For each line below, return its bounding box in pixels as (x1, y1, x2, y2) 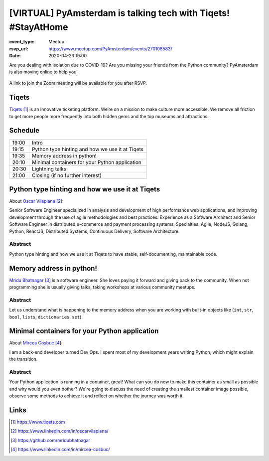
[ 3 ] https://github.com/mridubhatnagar (10, 437, 91, 443)
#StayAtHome (9, 21, 68, 32)
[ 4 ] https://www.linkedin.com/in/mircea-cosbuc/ (10, 447, 110, 453)
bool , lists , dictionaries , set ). (9, 314, 83, 320)
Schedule (9, 126, 40, 135)
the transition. (9, 356, 38, 362)
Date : (9, 53, 21, 59)
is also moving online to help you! (9, 69, 78, 75)
